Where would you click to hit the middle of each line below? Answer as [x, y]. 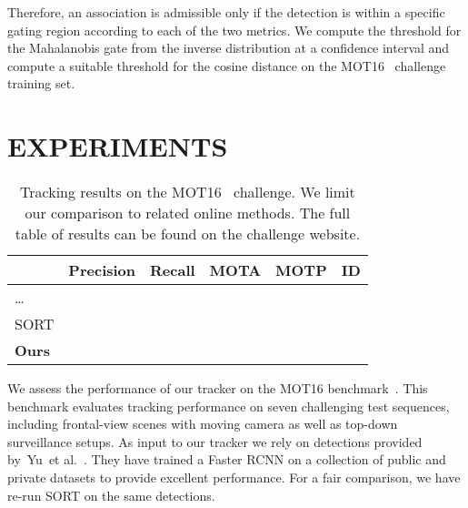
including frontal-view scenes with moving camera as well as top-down [203, 424]
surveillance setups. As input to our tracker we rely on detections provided [215, 441]
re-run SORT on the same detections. [111, 495]
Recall [173, 270]
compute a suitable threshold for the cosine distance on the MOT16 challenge [227, 65]
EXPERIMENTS [118, 146]
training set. [41, 83]
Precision [102, 270]
